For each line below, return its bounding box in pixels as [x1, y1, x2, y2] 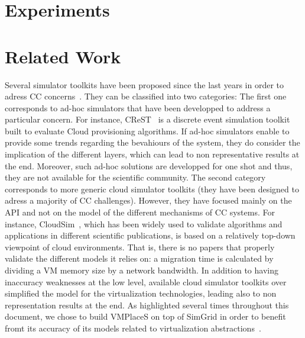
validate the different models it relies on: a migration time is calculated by [5, 252, 274, 265]
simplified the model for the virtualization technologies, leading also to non [5, 287, 277, 300]
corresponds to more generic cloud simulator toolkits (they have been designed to [5, 182, 299, 195]
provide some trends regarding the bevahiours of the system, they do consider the [5, 136, 300, 149]
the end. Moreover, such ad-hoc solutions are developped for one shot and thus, [5, 159, 293, 172]
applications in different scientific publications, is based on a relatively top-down [5, 229, 296, 242]
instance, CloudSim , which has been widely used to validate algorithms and [5, 217, 283, 230]
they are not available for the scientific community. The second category [5, 171, 266, 184]
